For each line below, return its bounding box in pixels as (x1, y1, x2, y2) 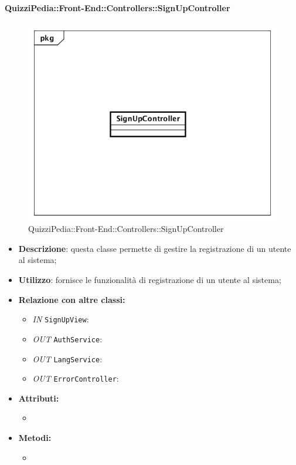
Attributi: (18, 392, 59, 404)
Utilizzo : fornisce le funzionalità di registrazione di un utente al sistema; (18, 274, 281, 286)
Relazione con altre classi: (18, 293, 125, 305)
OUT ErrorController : (32, 372, 119, 385)
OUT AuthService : (32, 332, 103, 345)
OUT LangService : (32, 352, 103, 365)
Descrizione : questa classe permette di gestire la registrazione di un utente (18, 242, 291, 254)
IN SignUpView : (32, 313, 89, 325)
